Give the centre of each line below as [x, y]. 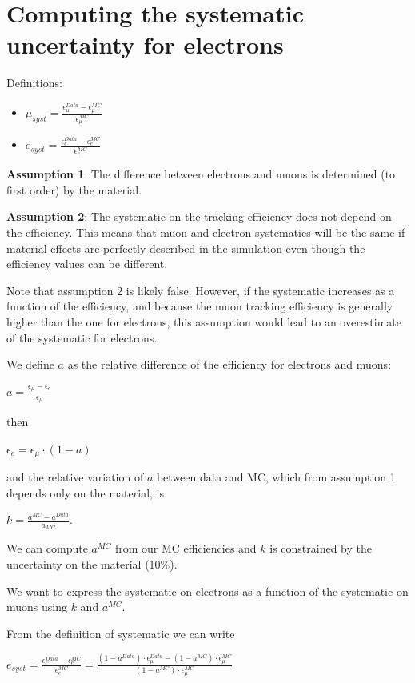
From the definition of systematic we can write [121, 633]
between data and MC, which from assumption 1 [276, 477]
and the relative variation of [75, 477]
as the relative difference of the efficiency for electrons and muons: [229, 364]
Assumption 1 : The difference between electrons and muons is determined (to [201, 174]
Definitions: [34, 83]
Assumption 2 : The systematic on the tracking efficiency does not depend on [199, 216]
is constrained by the [321, 548]
